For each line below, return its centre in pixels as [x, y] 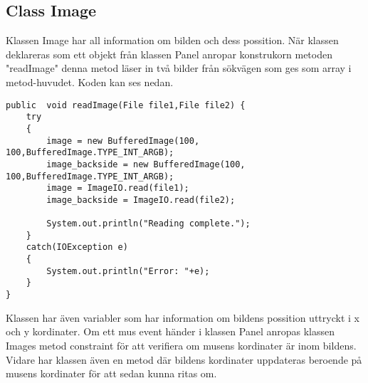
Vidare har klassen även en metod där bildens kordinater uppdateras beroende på [184, 359]
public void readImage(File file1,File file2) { [126, 105]
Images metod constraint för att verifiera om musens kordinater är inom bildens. [181, 345]
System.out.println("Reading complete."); [148, 224]
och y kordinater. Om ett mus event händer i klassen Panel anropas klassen [170, 331]
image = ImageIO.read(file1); [118, 188]
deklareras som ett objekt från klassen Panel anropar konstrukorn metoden [169, 54]
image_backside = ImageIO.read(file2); [141, 200]
